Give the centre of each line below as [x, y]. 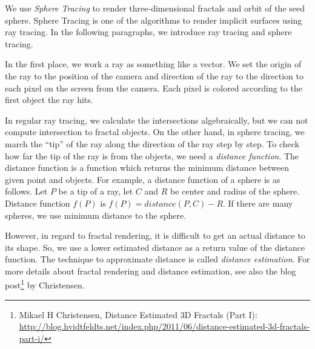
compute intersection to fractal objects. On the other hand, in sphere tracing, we [155, 132]
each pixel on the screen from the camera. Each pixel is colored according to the [154, 88]
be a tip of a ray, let [96, 191]
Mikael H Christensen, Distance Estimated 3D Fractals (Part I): [138, 314]
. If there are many [258, 203]
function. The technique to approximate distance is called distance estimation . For [157, 259]
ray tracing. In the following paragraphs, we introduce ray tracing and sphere [148, 32]
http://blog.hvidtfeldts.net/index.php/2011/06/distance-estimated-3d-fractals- [164, 326]
